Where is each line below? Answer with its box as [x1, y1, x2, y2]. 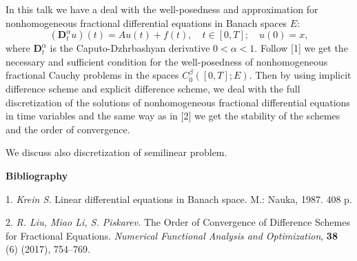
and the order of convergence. [6, 122, 130, 136]
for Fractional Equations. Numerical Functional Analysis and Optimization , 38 [6, 228, 338, 242]
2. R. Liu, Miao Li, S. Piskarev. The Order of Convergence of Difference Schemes [6, 215, 350, 229]
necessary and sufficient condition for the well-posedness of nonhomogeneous [6, 54, 328, 68]
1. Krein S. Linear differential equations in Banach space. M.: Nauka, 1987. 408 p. [6, 191, 352, 206]
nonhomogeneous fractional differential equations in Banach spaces [6, 15, 287, 30]
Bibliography [6, 168, 68, 182]
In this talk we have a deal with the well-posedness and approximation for [6, 2, 318, 16]
